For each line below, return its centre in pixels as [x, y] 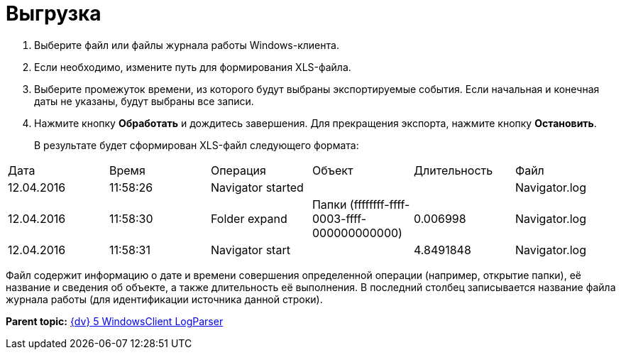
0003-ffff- [339, 218]
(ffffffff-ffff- [380, 204]
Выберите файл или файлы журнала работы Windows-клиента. [187, 45]
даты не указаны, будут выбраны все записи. [144, 101]
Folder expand [249, 218]
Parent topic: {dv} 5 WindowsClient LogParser [115, 321]
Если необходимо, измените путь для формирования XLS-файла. [193, 67]
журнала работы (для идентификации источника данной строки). [164, 299]
